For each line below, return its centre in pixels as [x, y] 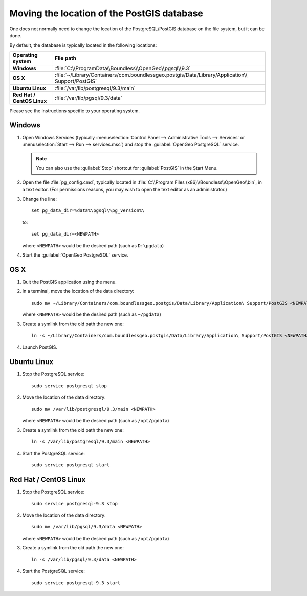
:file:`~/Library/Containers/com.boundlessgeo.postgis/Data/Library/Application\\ [151, 75]
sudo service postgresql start [71, 465]
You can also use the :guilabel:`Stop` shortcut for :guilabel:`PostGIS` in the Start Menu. [127, 168]
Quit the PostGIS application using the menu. [70, 282]
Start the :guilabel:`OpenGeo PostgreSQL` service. [75, 255]
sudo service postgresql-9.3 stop [74, 504]
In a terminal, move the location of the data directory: [78, 291]
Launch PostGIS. [40, 347]
